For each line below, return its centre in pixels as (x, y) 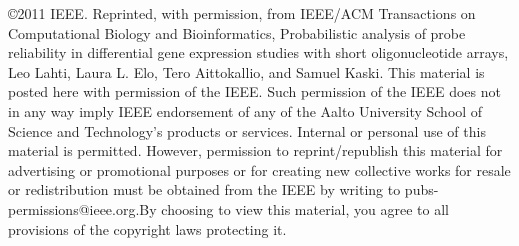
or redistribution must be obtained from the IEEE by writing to (204, 189)
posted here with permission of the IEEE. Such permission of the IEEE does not (254, 91)
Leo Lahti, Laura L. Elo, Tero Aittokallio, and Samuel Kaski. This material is (246, 71)
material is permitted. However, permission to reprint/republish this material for (255, 150)
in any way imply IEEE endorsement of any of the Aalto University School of (245, 110)
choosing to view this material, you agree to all (305, 208)
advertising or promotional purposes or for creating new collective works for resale (259, 169)
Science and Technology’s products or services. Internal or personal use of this (247, 130)
